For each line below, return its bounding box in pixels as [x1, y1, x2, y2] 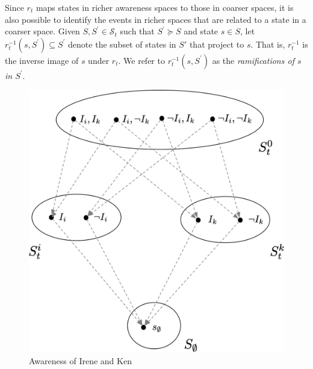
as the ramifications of [212, 54, 294, 66]
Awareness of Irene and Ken [29, 355, 132, 367]
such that [120, 25, 155, 37]
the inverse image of [5, 54, 79, 66]
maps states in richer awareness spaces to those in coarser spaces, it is [36, 1, 294, 13]
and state [184, 25, 218, 37]
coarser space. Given [5, 25, 80, 37]
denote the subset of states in [68, 37, 176, 50]
